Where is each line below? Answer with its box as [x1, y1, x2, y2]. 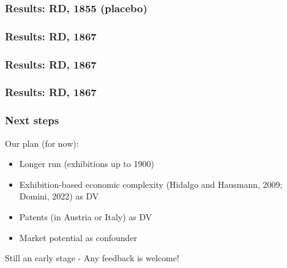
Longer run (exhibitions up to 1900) [19, 157, 154, 170]
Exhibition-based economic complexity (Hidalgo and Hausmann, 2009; [19, 177, 283, 190]
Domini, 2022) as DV [19, 190, 99, 203]
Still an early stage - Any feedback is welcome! [5, 251, 179, 264]
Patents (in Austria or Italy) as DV [19, 210, 152, 223]
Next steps [5, 113, 59, 128]
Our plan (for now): [5, 136, 79, 149]
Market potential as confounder [19, 231, 138, 244]
